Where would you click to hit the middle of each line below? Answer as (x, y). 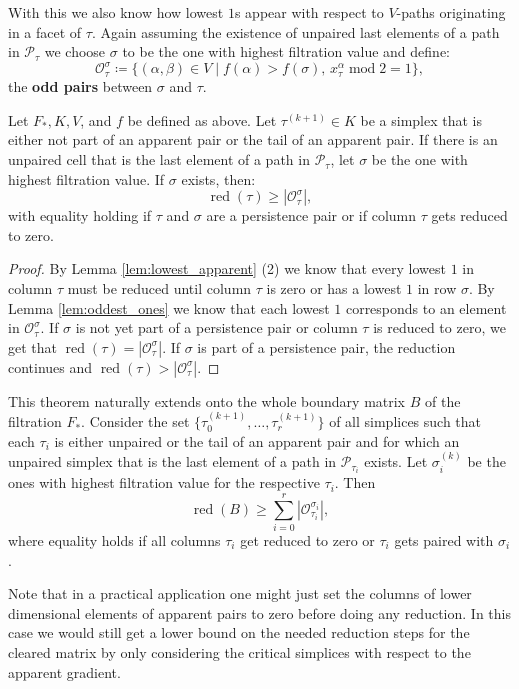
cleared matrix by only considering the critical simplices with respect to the (239, 652)
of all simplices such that (405, 421)
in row (437, 288)
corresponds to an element (426, 307)
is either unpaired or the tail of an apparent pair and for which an (257, 440)
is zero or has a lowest (334, 288)
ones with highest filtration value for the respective (164, 482)
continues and (50, 366)
